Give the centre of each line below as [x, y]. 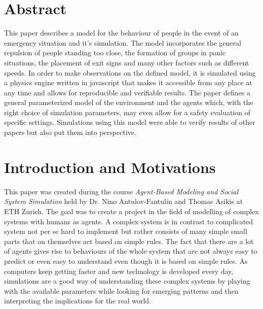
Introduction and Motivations [110, 167]
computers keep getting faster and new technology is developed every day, [119, 271]
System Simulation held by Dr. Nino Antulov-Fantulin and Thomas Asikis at [124, 201]
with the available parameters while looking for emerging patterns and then [121, 290]
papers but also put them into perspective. [70, 132]
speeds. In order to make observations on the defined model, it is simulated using [130, 72]
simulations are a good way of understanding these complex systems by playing [127, 281]
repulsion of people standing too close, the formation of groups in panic [115, 53]
